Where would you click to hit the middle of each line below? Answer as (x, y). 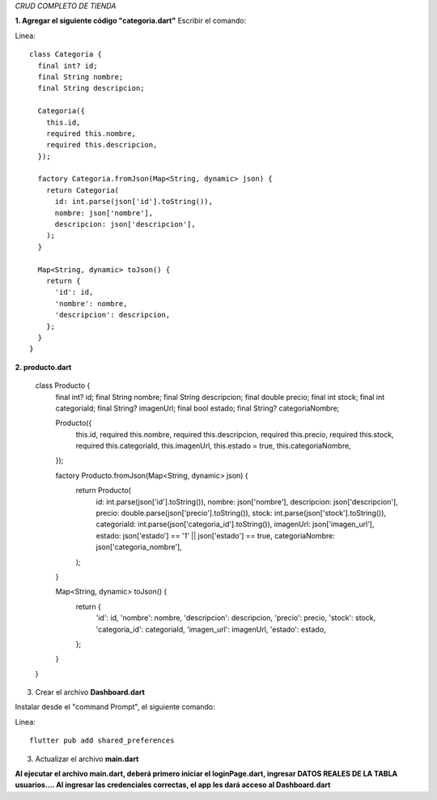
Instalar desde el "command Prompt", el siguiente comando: (115, 707)
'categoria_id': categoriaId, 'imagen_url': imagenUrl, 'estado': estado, (211, 629)
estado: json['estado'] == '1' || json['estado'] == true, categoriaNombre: (215, 535)
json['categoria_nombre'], (139, 547)
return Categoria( (83, 190)
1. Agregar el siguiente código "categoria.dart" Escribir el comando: (131, 21)
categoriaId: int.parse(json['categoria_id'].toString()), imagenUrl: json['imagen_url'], (235, 524)
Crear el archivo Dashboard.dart (90, 692)
